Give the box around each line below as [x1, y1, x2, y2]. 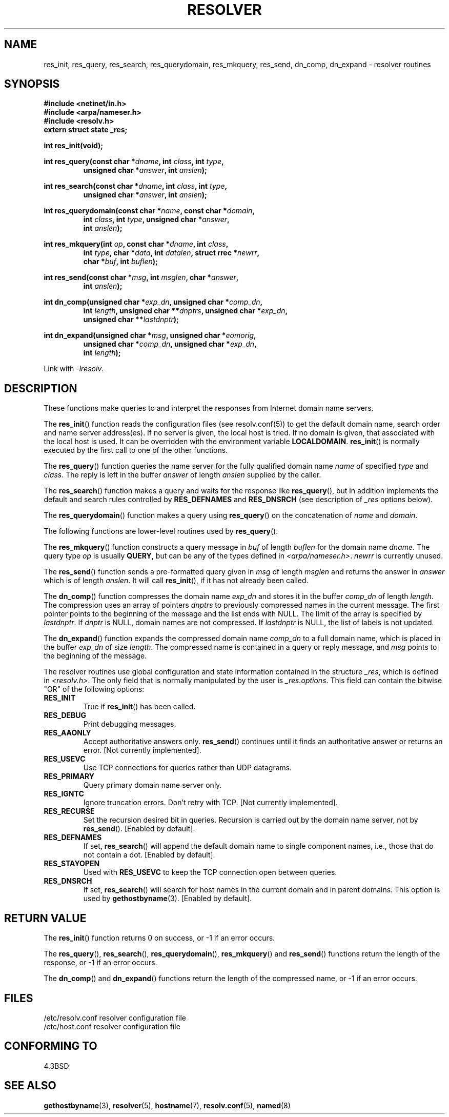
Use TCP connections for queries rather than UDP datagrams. [83, 763, 292, 772]
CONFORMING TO [4, 1040, 97, 1053]
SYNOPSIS [4, 77, 60, 91]
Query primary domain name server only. [83, 781, 222, 790]
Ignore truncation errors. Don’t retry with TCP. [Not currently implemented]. [83, 798, 338, 807]
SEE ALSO [4, 1079, 56, 1092]
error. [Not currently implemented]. [83, 746, 201, 755]
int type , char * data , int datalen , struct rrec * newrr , [83, 248, 260, 257]
